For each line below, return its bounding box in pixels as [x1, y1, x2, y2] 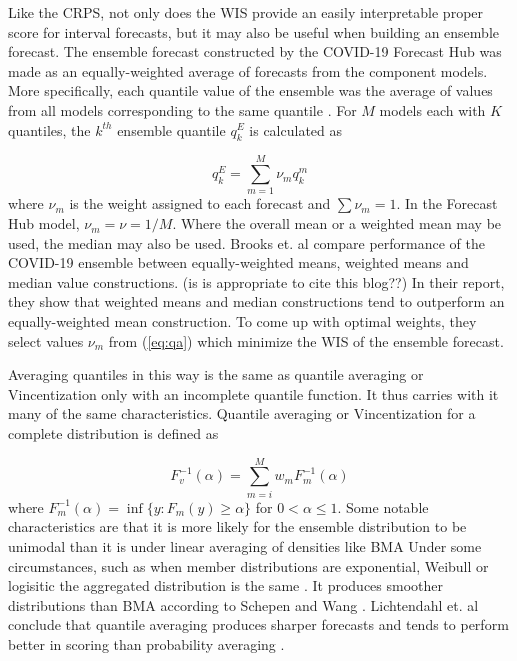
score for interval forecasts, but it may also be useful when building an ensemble [8, 21, 499, 42]
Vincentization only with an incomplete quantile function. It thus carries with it [8, 383, 499, 404]
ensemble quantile [117, 119, 226, 140]
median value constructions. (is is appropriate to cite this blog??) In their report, [8, 271, 505, 292]
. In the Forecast [396, 193, 498, 214]
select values [8, 330, 84, 351]
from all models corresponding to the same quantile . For [8, 99, 357, 120]
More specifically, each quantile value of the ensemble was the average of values [8, 80, 493, 101]
